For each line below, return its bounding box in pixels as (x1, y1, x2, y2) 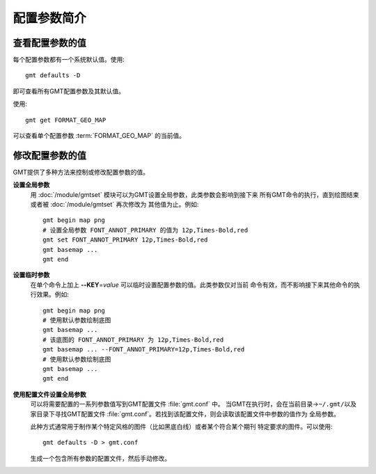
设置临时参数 (13, 271, 50, 279)
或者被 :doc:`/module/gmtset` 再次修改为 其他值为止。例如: (30, 200, 199, 209)
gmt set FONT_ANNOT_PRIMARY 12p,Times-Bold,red (42, 236, 208, 244)
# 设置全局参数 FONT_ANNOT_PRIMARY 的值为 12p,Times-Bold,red (42, 226, 249, 234)
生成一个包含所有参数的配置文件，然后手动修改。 (30, 454, 171, 462)
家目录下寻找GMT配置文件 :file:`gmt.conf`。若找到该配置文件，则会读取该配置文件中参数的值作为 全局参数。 (30, 409, 340, 418)
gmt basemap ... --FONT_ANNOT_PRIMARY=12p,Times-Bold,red (42, 345, 245, 354)
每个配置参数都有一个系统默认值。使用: (13, 56, 125, 64)
